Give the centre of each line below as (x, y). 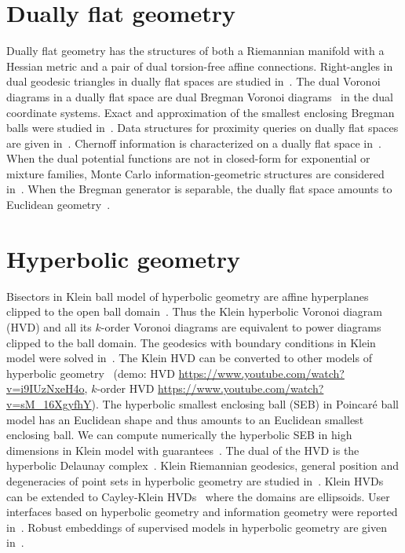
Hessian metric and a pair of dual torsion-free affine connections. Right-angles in (200, 66)
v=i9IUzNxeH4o (46, 388)
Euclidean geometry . (58, 205)
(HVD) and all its (49, 326)
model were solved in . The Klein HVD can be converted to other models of (189, 358)
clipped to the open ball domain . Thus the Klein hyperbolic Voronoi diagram (194, 311)
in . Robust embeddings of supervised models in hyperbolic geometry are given (197, 527)
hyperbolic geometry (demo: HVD (91, 373)
